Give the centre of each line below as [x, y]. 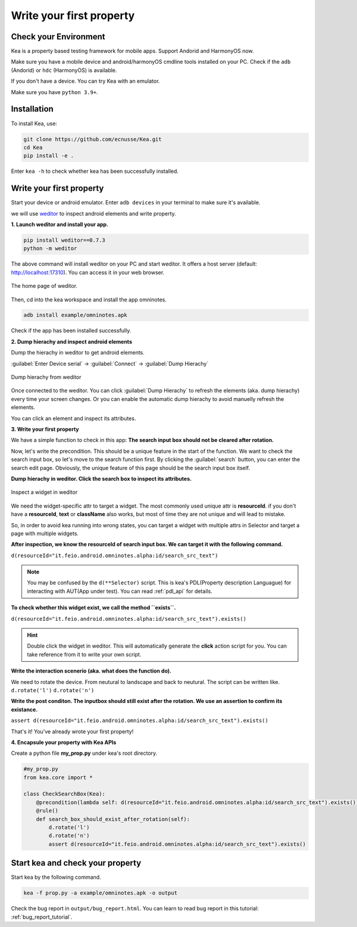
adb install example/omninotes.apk [75, 315]
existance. [24, 710]
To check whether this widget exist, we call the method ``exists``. [93, 608]
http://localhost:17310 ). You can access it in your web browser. [88, 272]
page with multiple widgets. [45, 533]
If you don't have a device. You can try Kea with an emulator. [85, 81]
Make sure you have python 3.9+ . [54, 92]
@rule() [47, 811]
